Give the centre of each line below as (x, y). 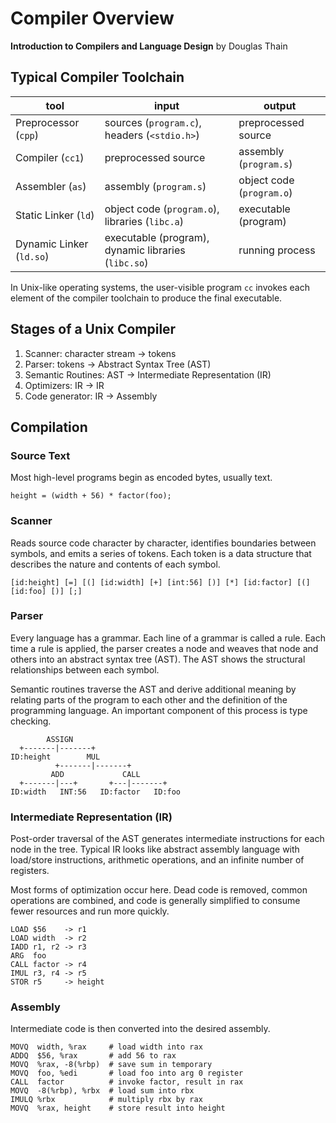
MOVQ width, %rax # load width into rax (106, 1047)
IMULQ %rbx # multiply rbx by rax (106, 1100)
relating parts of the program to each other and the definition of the (149, 699)
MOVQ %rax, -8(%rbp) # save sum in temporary (111, 1065)
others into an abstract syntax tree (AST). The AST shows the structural (158, 659)
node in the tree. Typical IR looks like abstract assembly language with (155, 849)
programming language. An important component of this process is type (159, 710)
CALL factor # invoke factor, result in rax (127, 1082)
